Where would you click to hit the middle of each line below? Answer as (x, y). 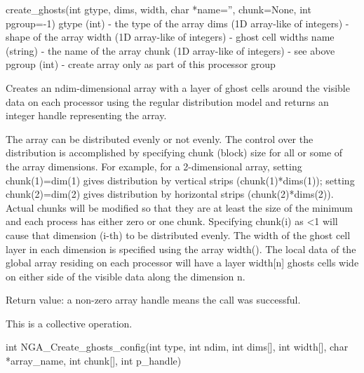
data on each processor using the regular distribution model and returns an (167, 101)
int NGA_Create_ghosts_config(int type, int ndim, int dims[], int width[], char (177, 347)
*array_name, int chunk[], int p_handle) (94, 361)
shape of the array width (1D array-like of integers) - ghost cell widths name (170, 37)
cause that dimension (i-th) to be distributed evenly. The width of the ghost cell (178, 235)
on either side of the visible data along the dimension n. (126, 276)
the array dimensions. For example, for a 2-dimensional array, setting (154, 166)
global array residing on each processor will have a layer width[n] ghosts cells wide (182, 263)
